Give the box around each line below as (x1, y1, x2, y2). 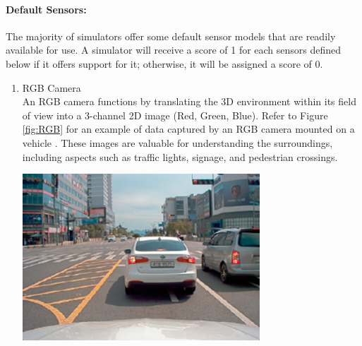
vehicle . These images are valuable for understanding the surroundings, (22, 135, 333, 150)
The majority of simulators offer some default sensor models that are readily (6, 28, 336, 43)
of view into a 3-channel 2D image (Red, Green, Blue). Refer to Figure (22, 107, 328, 122)
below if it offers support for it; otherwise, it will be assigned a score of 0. (6, 56, 323, 71)
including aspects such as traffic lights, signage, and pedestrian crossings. (22, 149, 338, 164)
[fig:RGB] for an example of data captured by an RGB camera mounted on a (22, 121, 355, 136)
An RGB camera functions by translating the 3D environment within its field (22, 94, 356, 109)
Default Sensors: (6, 1, 87, 16)
